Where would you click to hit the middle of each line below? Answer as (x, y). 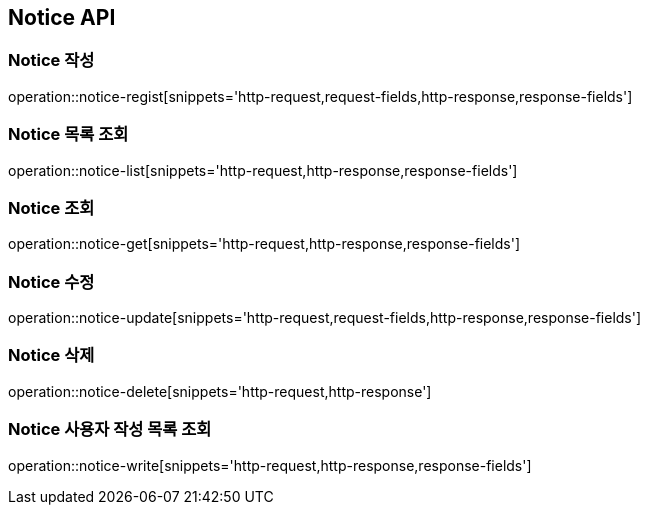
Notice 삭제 (51, 355)
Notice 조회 (51, 207)
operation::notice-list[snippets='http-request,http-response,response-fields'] (263, 170)
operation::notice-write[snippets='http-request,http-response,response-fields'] (270, 465)
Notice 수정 (51, 281)
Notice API (62, 17)
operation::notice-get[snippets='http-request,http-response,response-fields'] (264, 244)
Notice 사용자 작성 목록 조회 (110, 429)
